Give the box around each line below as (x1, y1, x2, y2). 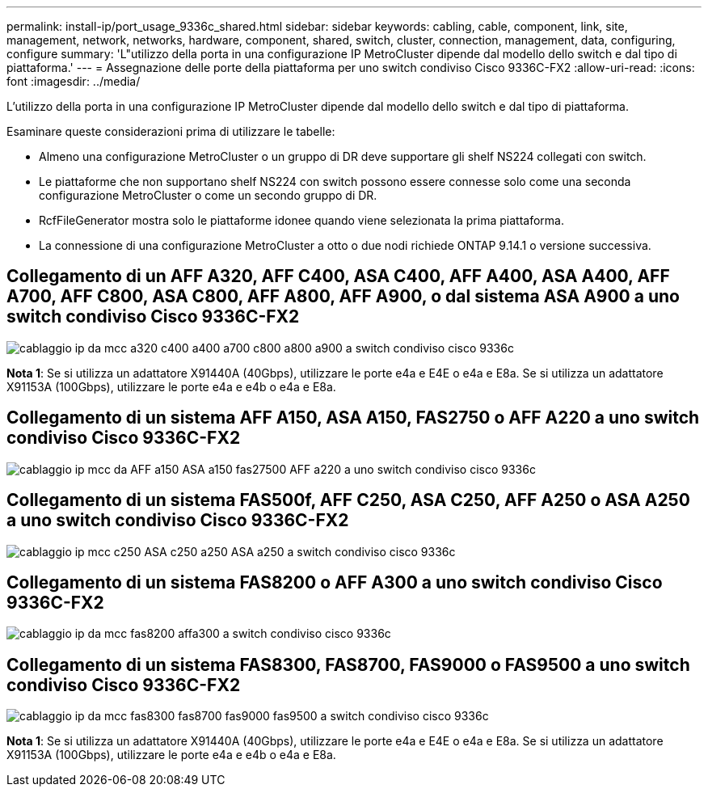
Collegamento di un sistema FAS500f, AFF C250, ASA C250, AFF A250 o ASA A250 (6, 490, 690, 511)
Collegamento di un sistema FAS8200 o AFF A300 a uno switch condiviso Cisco (6, 572, 663, 593)
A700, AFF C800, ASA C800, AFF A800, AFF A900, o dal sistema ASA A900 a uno (6, 286, 680, 307)
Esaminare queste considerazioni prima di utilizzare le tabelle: (6, 124, 335, 138)
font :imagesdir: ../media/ (6, 74, 141, 88)
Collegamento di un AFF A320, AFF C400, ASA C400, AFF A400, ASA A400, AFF (6, 266, 670, 287)
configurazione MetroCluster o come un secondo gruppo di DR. (39, 188, 377, 202)
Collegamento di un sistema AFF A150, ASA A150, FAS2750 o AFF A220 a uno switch (6, 407, 700, 428)
